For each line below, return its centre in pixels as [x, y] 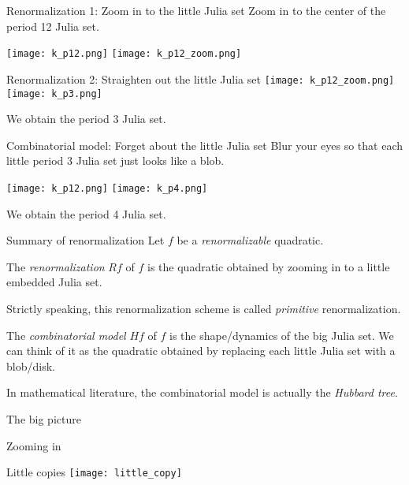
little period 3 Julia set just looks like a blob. [115, 160]
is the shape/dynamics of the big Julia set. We [282, 335]
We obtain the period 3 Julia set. [86, 119]
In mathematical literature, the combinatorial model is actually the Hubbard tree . [202, 392]
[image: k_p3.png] [54, 93]
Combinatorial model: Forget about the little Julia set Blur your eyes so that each [205, 145]
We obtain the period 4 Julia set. [86, 213]
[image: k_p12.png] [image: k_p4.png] [107, 188]
